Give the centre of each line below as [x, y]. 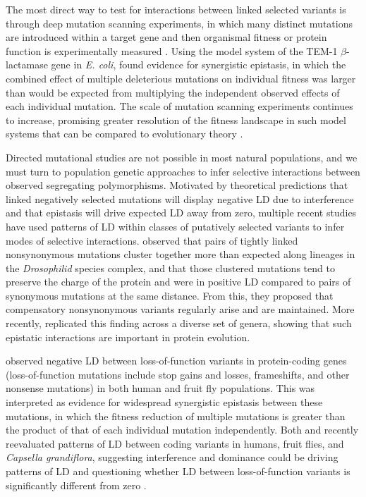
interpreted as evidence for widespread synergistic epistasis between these [164, 402]
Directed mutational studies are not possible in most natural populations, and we [182, 157]
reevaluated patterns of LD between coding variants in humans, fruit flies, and [175, 443]
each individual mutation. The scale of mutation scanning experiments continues [179, 106]
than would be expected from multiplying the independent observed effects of [173, 92]
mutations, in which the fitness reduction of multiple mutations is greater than [176, 416]
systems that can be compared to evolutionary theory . [124, 134]
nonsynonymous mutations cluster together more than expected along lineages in [181, 254]
